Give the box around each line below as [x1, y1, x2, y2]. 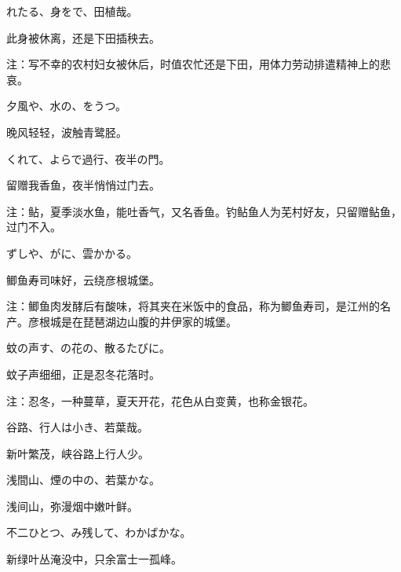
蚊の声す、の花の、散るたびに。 [6, 339, 170, 356]
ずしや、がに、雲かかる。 [6, 244, 138, 261]
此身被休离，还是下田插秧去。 [6, 29, 160, 46]
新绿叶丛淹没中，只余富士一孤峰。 [6, 551, 182, 567]
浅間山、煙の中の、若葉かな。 [6, 471, 160, 488]
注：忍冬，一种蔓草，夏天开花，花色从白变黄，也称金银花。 [6, 392, 314, 409]
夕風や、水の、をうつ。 [6, 97, 127, 114]
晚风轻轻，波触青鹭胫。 [6, 123, 127, 140]
